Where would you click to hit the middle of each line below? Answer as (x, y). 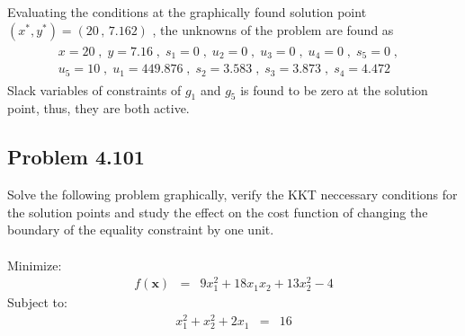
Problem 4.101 (76, 157)
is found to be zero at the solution (334, 89)
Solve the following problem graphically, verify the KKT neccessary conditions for (232, 195)
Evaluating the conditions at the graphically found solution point (187, 12)
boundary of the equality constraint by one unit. (141, 230)
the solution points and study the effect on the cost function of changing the (218, 212)
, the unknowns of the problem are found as (273, 29)
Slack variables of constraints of (94, 89)
